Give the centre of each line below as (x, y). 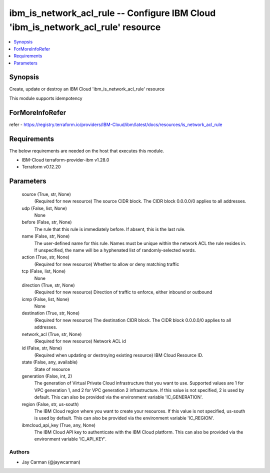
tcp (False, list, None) (44, 271)
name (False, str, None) (46, 236)
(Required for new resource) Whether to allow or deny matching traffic (107, 264)
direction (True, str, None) (48, 285)
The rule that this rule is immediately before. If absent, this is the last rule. (110, 229)
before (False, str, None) (47, 222)
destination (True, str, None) (51, 313)
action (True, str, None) (46, 257)
